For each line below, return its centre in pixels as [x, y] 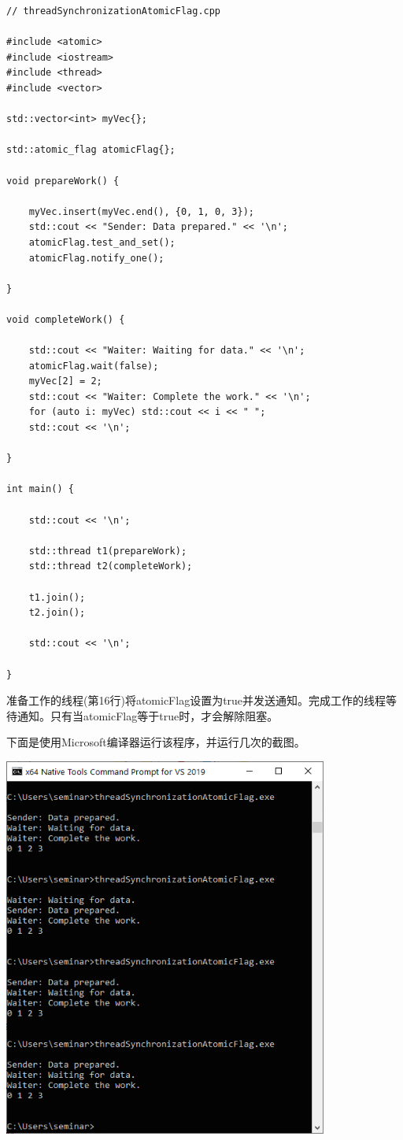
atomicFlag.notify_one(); [96, 258]
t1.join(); [57, 597]
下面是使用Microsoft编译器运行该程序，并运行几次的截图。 [156, 742]
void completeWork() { [66, 319]
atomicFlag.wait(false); [94, 366]
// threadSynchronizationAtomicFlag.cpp [114, 11]
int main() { [40, 489]
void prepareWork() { [63, 181]
